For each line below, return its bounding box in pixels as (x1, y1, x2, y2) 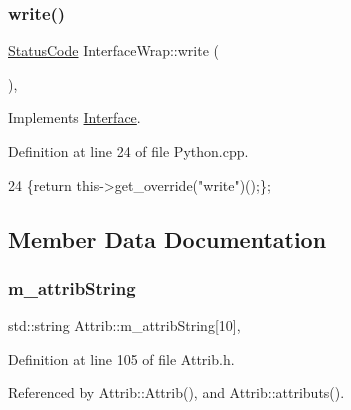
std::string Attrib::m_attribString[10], (8, 315, 241, 336)
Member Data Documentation (8, 223, 327, 254)
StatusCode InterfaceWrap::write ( (8, 40, 220, 61)
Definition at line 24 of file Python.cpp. (8, 141, 249, 161)
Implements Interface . (8, 107, 141, 128)
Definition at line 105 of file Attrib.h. (8, 348, 235, 369)
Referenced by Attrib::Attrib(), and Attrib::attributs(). (8, 382, 345, 403)
